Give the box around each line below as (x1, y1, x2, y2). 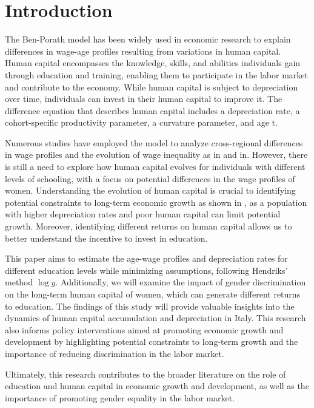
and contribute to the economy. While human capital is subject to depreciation (5, 80, 298, 93)
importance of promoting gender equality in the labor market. (5, 391, 235, 404)
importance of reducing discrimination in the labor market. (5, 347, 224, 359)
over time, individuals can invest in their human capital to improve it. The (5, 92, 282, 105)
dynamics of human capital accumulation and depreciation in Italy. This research (5, 311, 306, 324)
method (5, 276, 33, 288)
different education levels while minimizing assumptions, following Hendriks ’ (5, 263, 288, 276)
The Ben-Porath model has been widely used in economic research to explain (5, 33, 291, 46)
